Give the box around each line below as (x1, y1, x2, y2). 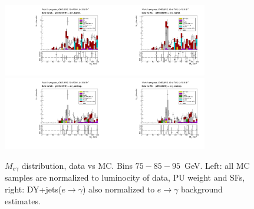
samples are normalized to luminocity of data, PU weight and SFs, (5, 171, 245, 184)
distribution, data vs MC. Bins (21, 159, 133, 171)
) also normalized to (82, 182, 155, 195)
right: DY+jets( (5, 182, 62, 195)
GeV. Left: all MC (184, 159, 250, 171)
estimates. (5, 194, 41, 207)
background (181, 182, 223, 195)
